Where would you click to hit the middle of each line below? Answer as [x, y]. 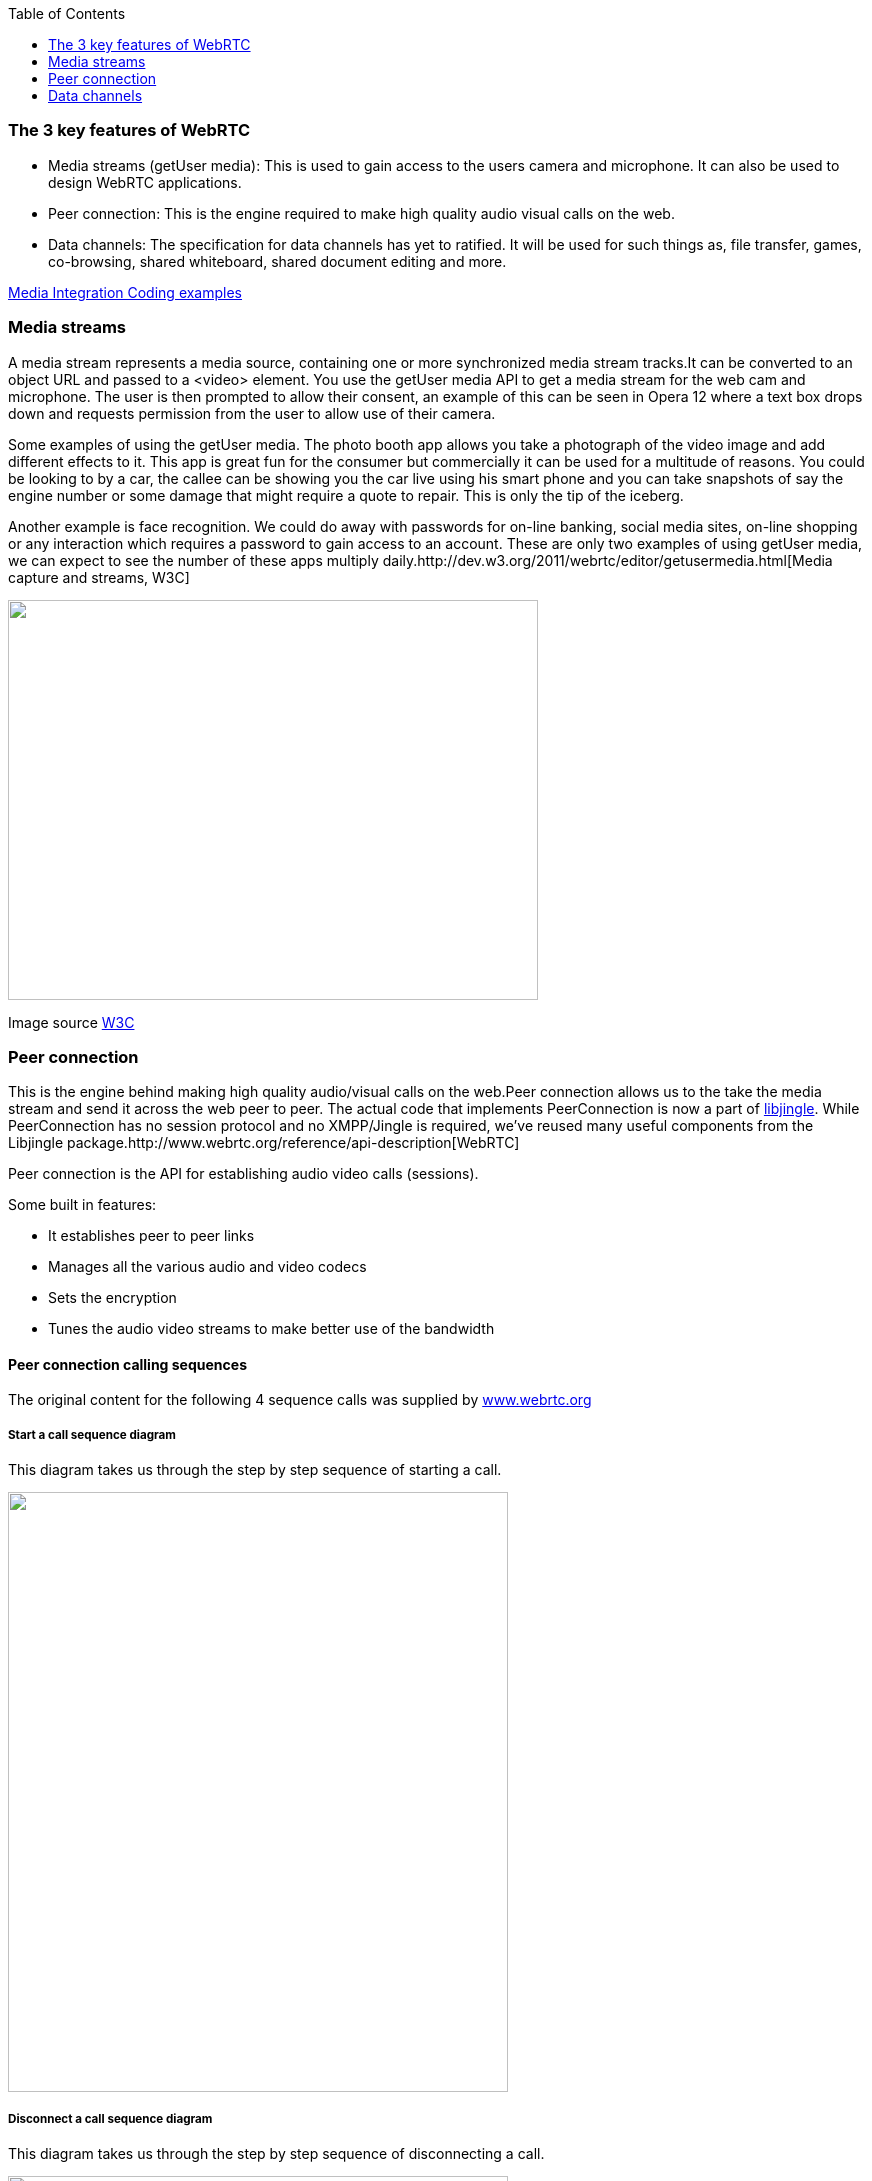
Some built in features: [82, 1205]
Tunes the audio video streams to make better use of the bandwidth [271, 1329]
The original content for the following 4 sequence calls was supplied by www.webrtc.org [300, 1400]
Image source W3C [71, 1022]
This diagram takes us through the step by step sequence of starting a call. [255, 1470]
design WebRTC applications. [145, 182]
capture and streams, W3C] [99, 577]
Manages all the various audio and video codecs [207, 1267]
